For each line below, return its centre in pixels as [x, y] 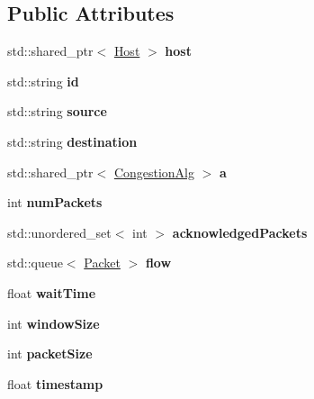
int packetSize [50, 354]
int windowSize [54, 323]
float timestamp [55, 383]
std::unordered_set [59, 232]
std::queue [35, 263]
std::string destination [72, 141]
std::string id [43, 81]
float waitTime [52, 292]
